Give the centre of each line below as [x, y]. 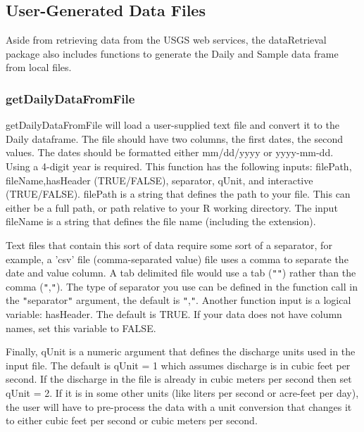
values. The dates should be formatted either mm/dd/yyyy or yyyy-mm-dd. [170, 152]
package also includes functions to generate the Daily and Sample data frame [172, 53]
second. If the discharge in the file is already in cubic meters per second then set [179, 379]
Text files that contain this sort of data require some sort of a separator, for [169, 244]
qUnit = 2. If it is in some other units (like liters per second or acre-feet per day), [182, 393]
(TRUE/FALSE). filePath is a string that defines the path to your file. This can [178, 194]
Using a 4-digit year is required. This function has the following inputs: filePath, [179, 166]
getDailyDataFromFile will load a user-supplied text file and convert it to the [172, 125]
